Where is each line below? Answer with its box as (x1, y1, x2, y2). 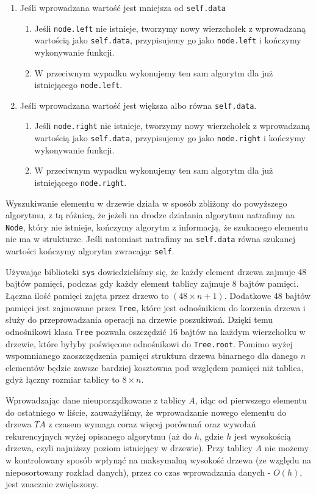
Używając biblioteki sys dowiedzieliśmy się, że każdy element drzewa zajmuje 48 (5, 265, 307, 278)
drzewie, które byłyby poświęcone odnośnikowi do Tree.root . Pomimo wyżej (5, 337, 293, 350)
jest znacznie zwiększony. (5, 477, 99, 490)
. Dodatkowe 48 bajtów (224, 289, 311, 302)
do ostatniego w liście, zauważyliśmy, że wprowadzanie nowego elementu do (5, 405, 287, 418)
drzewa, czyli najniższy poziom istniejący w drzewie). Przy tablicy (5, 441, 253, 454)
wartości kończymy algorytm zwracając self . (5, 245, 174, 257)
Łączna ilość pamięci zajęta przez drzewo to (5, 289, 169, 302)
